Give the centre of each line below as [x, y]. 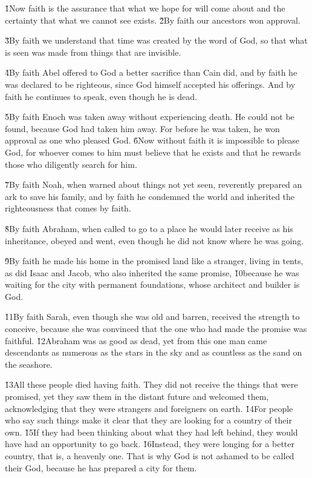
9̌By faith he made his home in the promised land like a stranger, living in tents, [154, 261]
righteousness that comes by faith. [68, 208]
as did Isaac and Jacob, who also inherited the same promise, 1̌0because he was [152, 272]
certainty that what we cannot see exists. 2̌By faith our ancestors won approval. [153, 20]
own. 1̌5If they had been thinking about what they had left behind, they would [151, 432]
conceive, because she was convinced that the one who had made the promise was [156, 329]
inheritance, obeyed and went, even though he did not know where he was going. [154, 240]
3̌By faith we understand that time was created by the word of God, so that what [156, 40]
